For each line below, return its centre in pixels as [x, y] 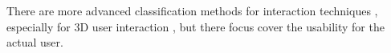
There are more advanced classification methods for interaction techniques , [192, 10]
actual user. [35, 42]
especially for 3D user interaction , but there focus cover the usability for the [195, 26]
